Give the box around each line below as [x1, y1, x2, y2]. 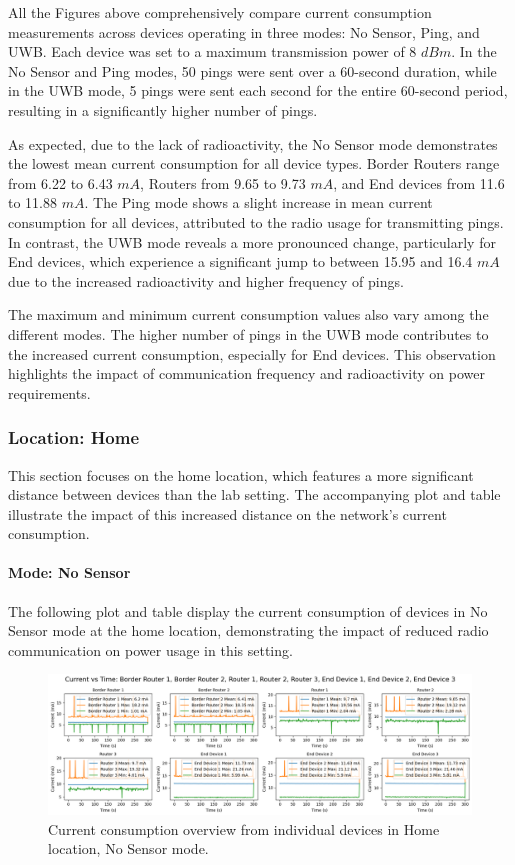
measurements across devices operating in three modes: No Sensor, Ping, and [8, 21, 480, 42]
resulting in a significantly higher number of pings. [8, 99, 318, 120]
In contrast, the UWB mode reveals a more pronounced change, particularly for [8, 231, 496, 252]
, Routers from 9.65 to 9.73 [140, 172, 306, 193]
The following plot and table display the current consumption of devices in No [8, 600, 488, 621]
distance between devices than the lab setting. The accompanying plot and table [8, 484, 501, 505]
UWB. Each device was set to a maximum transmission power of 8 [8, 41, 417, 62]
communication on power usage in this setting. [8, 639, 293, 660]
